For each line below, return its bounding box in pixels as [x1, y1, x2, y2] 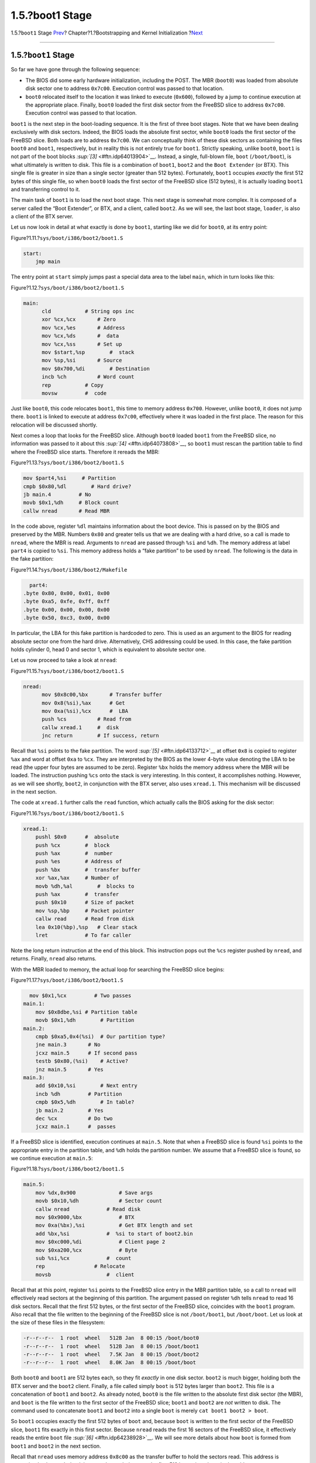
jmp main [35, 258, 61, 265]
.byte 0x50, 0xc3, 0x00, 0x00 [23, 614, 110, 621]
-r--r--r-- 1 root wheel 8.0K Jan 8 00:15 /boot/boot [23, 1359, 196, 1366]
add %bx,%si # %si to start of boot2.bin [35, 1230, 193, 1237]
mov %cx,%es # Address [42, 324, 125, 331]
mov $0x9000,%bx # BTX [35, 1214, 135, 1221]
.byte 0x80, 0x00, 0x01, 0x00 [23, 590, 110, 597]
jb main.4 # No [23, 492, 92, 497]
